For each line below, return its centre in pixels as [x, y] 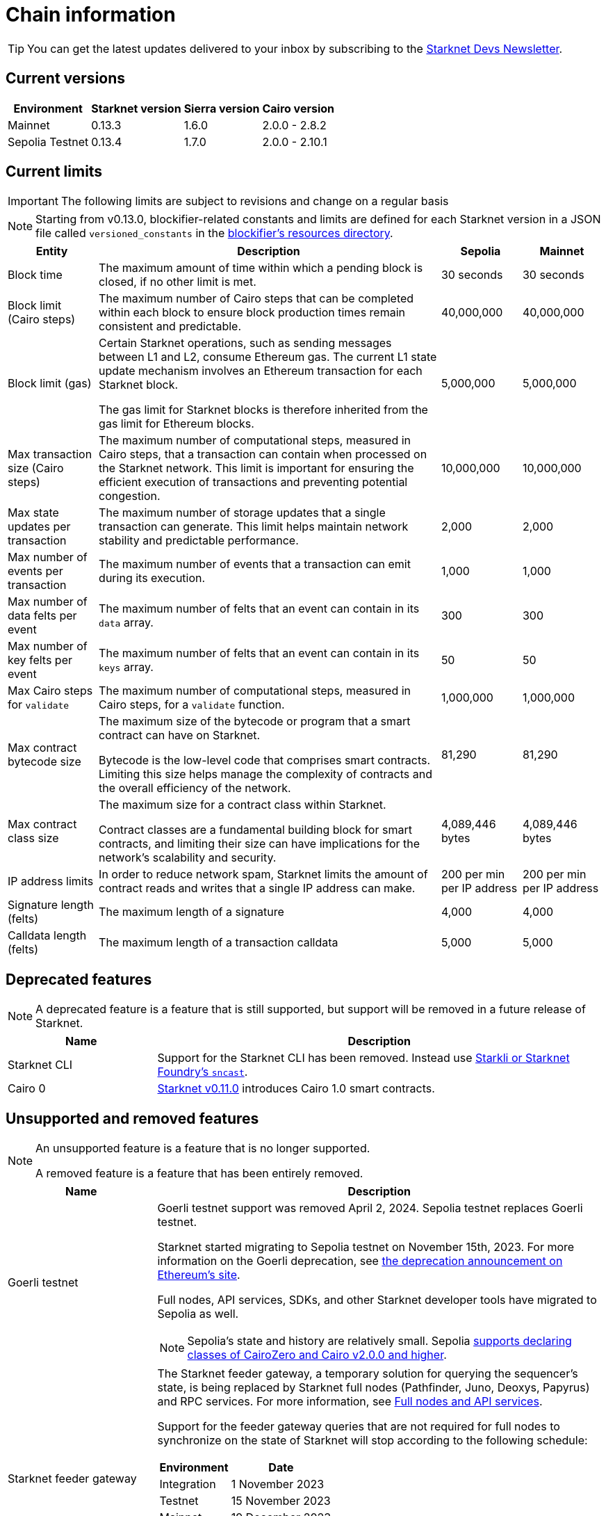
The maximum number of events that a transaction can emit [255, 564]
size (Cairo [36, 468]
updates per [39, 527]
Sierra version [222, 108]
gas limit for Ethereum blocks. [177, 424]
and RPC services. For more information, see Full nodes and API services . [350, 1402]
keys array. [126, 667]
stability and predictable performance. [199, 541]
